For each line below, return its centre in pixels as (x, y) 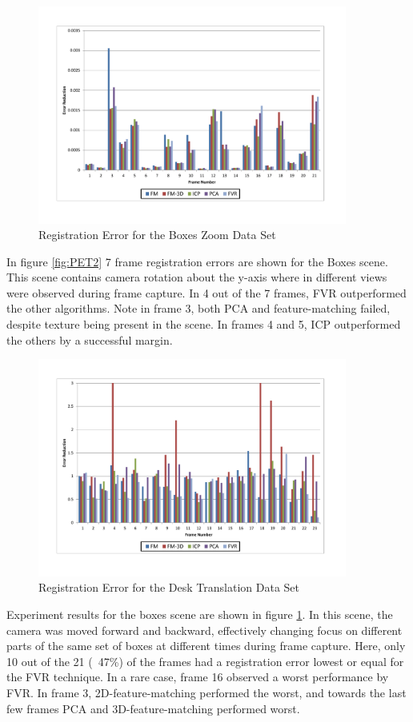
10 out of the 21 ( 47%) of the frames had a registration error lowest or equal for (205, 661)
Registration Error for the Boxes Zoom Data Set (157, 235)
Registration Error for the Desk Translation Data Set (169, 587)
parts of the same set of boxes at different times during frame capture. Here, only (206, 646)
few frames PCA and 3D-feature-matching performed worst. (153, 708)
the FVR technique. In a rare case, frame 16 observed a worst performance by (198, 677)
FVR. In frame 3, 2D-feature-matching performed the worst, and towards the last (206, 692)
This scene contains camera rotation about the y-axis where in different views (197, 277)
